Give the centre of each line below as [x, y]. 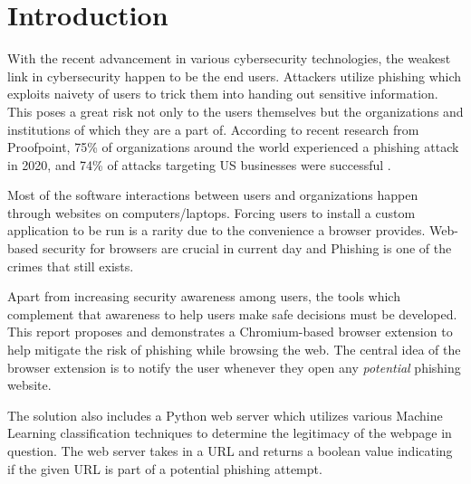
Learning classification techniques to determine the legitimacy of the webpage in [230, 433]
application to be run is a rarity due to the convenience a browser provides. [216, 230]
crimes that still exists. [71, 266]
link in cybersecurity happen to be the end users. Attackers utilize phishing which [235, 76]
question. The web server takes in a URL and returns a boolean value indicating [230, 451]
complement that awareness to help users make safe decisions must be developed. [232, 313]
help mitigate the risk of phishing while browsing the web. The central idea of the [234, 350]
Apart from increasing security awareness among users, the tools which [204, 296]
